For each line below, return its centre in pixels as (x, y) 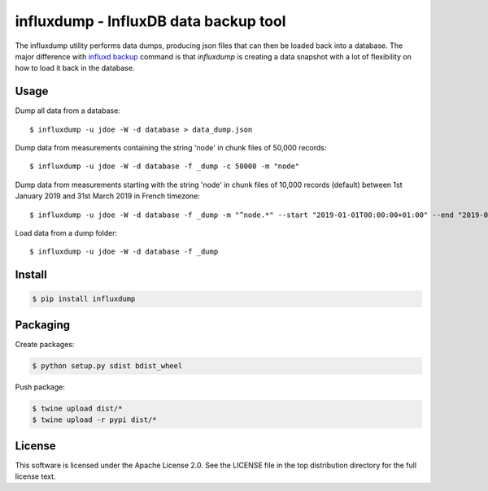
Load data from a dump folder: (66, 232)
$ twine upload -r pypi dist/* (95, 420)
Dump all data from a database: (68, 111)
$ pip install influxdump (84, 299)
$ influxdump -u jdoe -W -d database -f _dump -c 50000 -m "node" (165, 166)
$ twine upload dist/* (77, 408)
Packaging (43, 325)
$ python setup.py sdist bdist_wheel (107, 365)
